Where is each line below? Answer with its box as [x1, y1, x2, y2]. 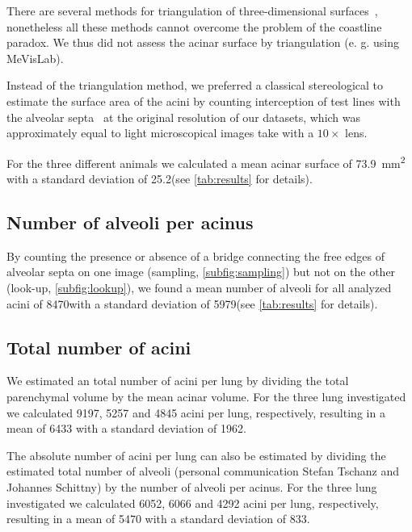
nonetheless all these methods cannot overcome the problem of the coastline [6, 18, 382, 35]
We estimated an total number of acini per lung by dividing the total [6, 372, 349, 389]
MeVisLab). [6, 49, 64, 66]
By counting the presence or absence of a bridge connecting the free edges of [6, 247, 385, 264]
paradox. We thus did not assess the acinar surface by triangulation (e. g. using [6, 34, 400, 51]
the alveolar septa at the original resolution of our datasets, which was [6, 108, 361, 125]
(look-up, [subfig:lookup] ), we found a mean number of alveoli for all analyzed [6, 279, 392, 295]
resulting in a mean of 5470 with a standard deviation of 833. [6, 510, 310, 527]
